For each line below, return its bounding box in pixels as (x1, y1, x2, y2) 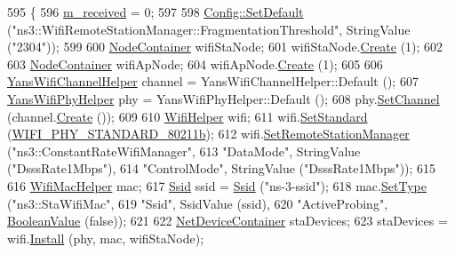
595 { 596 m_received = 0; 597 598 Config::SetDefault (7, 3, 304, 20)
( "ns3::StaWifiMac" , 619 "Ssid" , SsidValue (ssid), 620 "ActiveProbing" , (7, 194, 388, 212)
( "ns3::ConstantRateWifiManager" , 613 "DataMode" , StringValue (7, 141, 361, 160)
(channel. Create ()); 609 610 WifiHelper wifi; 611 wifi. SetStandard (7, 107, 368, 125)
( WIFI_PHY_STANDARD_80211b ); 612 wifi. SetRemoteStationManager (7, 124, 410, 143)
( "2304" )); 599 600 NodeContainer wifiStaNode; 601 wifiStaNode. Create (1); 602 (7, 37, 443, 56)
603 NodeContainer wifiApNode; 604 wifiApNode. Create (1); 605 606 (7, 54, 383, 73)
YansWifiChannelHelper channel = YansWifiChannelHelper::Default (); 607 (7, 72, 419, 91)
